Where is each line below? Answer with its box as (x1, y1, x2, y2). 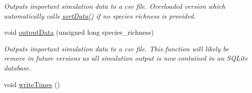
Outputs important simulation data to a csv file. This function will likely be (4, 43, 229, 53)
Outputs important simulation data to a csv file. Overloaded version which (4, 1, 226, 11)
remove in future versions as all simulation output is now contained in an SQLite (4, 53, 248, 63)
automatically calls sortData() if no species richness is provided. (4, 10, 196, 21)
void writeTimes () (4, 79, 60, 89)
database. (4, 62, 31, 72)
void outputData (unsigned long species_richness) (4, 27, 154, 37)
